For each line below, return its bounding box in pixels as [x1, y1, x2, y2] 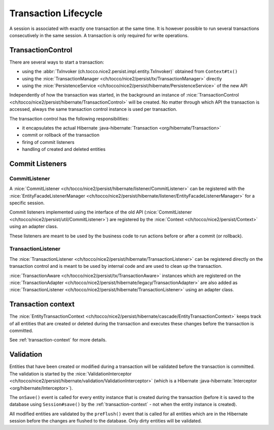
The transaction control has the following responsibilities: [9, 115, 129, 121]
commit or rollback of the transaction [22, 132, 100, 138]
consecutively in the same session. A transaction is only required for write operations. [9, 32, 189, 38]
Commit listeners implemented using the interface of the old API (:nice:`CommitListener [9, 209, 192, 216]
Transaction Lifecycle [9, 8, 103, 19]
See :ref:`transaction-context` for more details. [9, 337, 107, 343]
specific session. [9, 200, 45, 206]
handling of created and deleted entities [22, 146, 106, 152]
